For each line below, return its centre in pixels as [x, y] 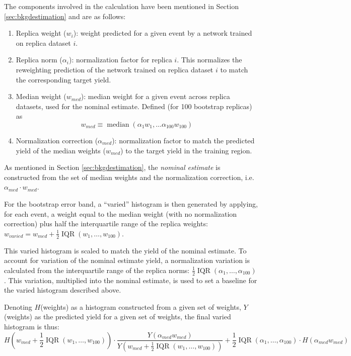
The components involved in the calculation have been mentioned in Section [121, 6]
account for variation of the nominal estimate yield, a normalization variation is [127, 260]
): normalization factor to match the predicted [183, 140]
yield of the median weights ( [61, 150]
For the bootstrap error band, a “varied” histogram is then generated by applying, [131, 203]
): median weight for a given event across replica [155, 96]
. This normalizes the [209, 60]
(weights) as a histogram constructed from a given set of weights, [141, 306]
